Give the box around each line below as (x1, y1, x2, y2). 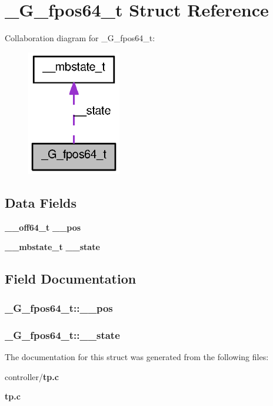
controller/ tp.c (5, 370, 59, 382)
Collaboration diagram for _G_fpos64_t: (5, 32, 155, 44)
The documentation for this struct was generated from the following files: (5, 350, 269, 362)
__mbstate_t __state (5, 241, 100, 253)
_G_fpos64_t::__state (5, 327, 120, 342)
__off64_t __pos (5, 221, 81, 233)
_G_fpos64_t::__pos (5, 300, 113, 315)
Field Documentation (5, 269, 136, 288)
